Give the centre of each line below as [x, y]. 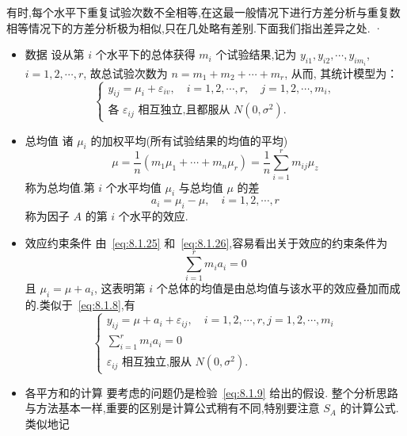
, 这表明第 [120, 288]
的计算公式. [369, 408]
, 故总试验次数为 [126, 73]
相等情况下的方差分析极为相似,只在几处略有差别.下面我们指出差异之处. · [195, 27]
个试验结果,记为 [256, 54]
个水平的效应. [153, 216]
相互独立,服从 [157, 363]
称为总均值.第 [60, 187]
